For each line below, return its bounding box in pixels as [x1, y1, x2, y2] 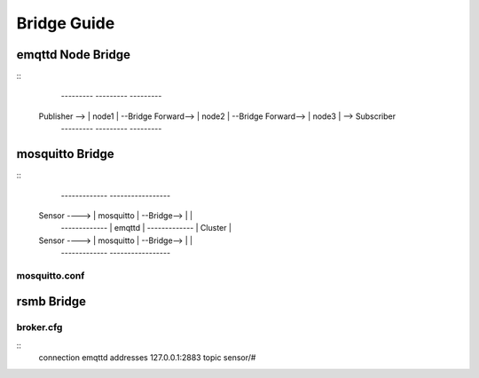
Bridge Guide [16, 13, 115, 33]
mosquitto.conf [16, 269, 85, 281]
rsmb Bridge [16, 294, 86, 310]
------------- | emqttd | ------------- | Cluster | [60, 223, 232, 233]
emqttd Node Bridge [16, 47, 130, 62]
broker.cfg [16, 321, 63, 334]
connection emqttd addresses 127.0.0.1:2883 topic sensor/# [38, 352, 256, 363]
